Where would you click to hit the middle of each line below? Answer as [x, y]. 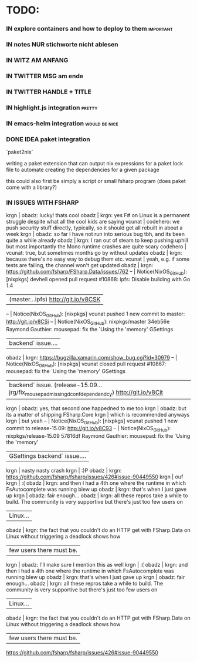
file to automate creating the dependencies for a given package [83, 169]
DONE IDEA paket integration [48, 139]
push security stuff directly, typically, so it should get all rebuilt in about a [94, 228]
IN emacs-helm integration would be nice [62, 123]
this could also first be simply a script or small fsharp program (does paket [96, 181]
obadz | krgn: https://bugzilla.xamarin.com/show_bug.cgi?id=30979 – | [92, 357]
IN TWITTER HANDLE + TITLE [49, 92]
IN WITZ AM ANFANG [37, 60]
